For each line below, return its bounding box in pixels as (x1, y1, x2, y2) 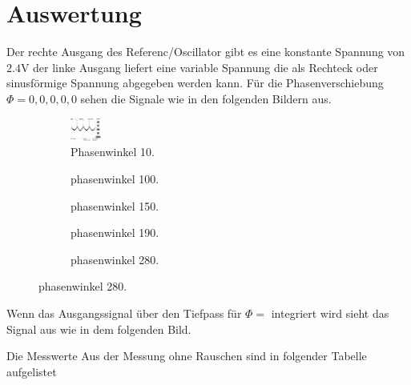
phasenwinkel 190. (71, 224, 159, 241)
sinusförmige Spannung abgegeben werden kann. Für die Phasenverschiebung (6, 74, 384, 91)
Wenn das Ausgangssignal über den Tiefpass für (6, 305, 242, 321)
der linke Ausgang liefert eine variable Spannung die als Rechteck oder (33, 58, 378, 75)
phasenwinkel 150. (71, 197, 159, 214)
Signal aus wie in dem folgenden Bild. (6, 320, 191, 337)
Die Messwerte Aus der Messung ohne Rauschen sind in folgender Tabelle (6, 347, 367, 364)
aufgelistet (6, 363, 57, 379)
